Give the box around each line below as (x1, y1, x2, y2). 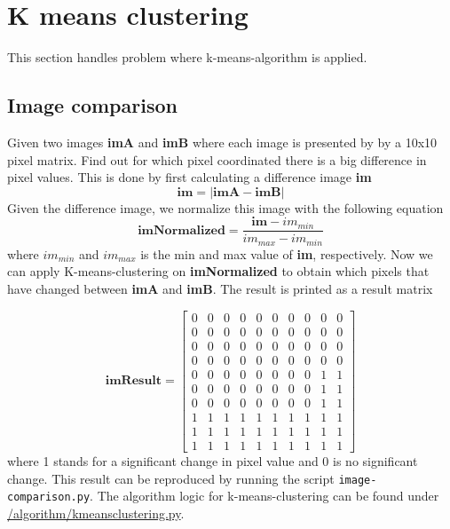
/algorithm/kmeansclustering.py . (7, 503, 185, 522)
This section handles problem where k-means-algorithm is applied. (7, 48, 367, 67)
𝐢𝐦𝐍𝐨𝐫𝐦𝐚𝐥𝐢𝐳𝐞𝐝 (138, 224, 225, 237)
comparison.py (7, 491, 91, 504)
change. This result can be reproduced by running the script (7, 469, 335, 487)
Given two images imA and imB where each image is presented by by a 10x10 (7, 132, 438, 151)
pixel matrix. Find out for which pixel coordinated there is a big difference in (7, 150, 427, 169)
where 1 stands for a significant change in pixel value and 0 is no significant (7, 451, 418, 470)
